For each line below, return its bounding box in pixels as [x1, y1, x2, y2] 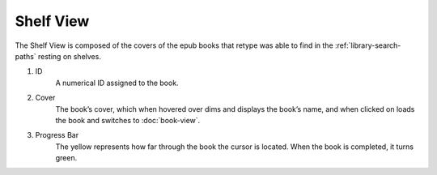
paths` [15, 51, 36, 61]
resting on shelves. [37, 51, 101, 61]
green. [55, 153, 78, 163]
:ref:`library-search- [334, 41, 401, 50]
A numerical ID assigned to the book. [55, 78, 179, 87]
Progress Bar [35, 130, 79, 140]
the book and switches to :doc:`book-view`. [55, 115, 201, 125]
